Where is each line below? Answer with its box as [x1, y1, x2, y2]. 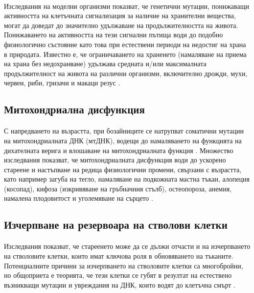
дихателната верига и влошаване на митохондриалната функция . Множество [4, 145, 233, 155]
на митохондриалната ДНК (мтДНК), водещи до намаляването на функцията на [4, 135, 242, 145]
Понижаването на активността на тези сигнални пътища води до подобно [4, 29, 223, 40]
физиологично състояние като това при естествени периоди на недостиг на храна [4, 39, 246, 49]
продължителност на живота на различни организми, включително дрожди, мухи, [4, 68, 248, 78]
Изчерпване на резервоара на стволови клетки [4, 217, 228, 232]
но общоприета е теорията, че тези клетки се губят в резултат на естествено [4, 270, 232, 280]
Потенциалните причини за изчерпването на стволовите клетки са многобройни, [4, 260, 243, 270]
